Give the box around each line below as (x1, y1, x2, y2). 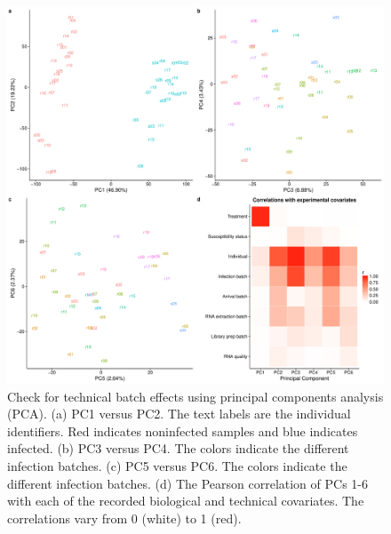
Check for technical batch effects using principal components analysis (7, 387, 384, 405)
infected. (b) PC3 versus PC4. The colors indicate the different (7, 439, 349, 458)
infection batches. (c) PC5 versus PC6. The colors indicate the (7, 456, 347, 474)
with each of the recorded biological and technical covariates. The (7, 491, 364, 510)
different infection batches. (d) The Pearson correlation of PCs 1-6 (7, 474, 368, 492)
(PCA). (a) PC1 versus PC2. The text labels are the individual (7, 404, 351, 423)
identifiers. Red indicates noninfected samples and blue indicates (7, 421, 358, 440)
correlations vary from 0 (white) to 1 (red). (7, 508, 242, 527)
